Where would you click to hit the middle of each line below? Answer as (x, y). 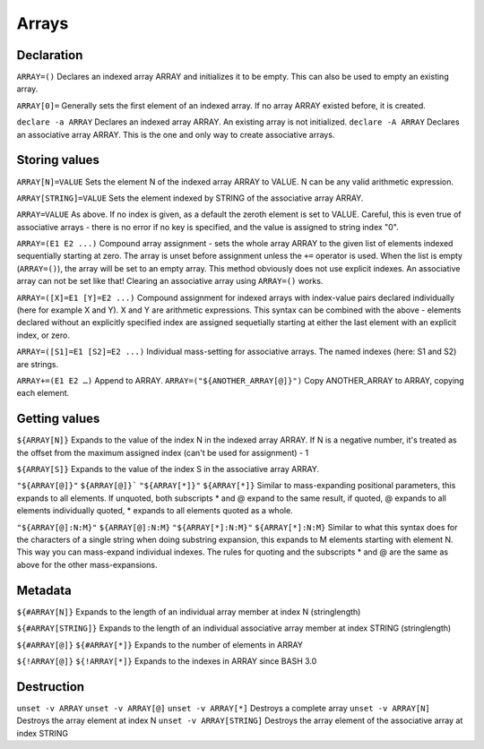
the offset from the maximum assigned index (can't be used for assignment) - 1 (163, 452)
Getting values (58, 419)
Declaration (50, 55)
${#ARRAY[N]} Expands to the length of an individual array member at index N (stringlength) (189, 611)
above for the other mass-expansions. (87, 564)
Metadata (44, 590)
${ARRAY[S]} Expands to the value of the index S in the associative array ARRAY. (168, 469)
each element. (43, 393)
